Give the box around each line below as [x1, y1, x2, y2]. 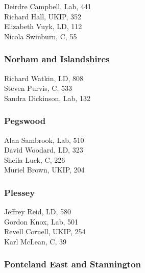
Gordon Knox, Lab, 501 [4, 216, 79, 227]
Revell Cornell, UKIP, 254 [4, 226, 86, 237]
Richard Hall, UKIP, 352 [4, 11, 81, 21]
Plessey [4, 186, 35, 198]
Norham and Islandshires [4, 53, 110, 65]
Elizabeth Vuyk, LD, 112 [4, 21, 82, 32]
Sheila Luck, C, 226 [4, 154, 65, 165]
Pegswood [4, 114, 46, 127]
